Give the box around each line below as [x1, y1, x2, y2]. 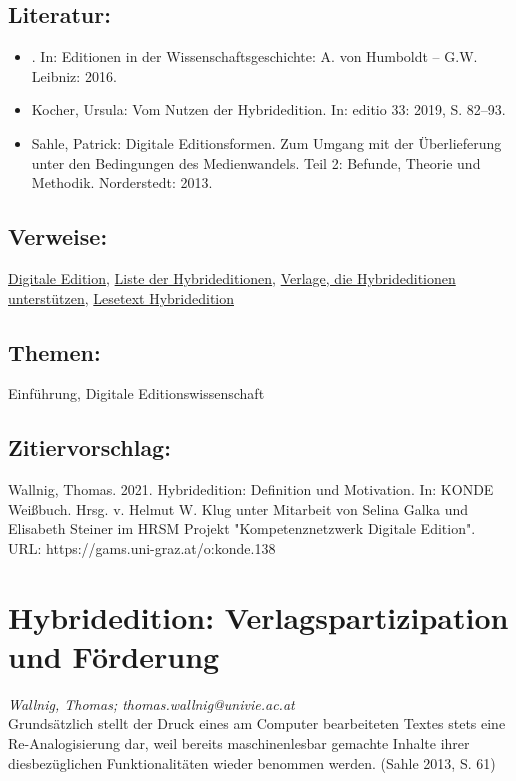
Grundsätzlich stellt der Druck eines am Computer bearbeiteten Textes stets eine [8, 713, 506, 734]
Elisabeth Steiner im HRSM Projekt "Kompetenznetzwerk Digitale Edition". [8, 518, 476, 539]
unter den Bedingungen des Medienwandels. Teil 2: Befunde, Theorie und [31, 152, 481, 173]
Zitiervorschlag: [8, 432, 171, 463]
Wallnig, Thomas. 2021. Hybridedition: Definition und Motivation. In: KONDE [8, 479, 494, 500]
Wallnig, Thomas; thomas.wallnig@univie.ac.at [8, 693, 295, 714]
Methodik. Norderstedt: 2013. [31, 172, 213, 193]
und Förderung [8, 635, 220, 676]
